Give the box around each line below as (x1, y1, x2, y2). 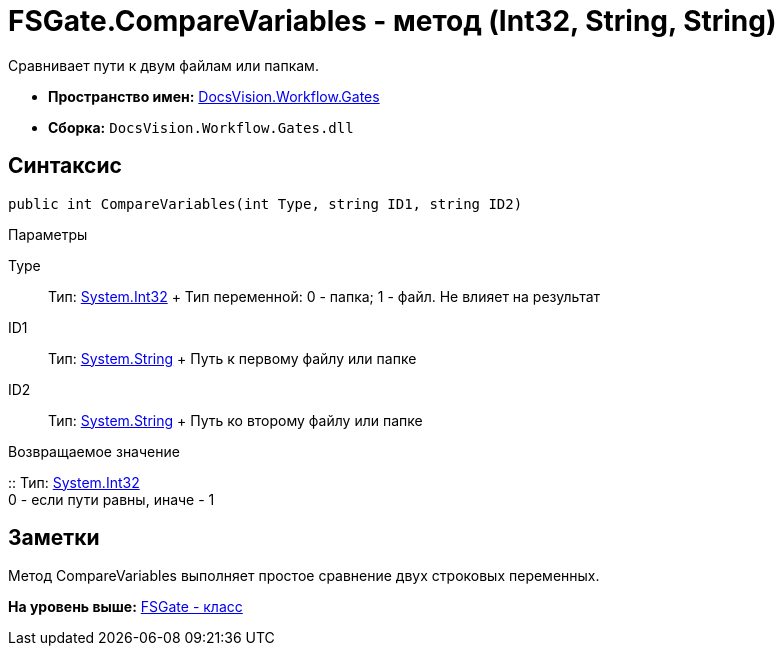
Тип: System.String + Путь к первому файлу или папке (48, 349, 417, 367)
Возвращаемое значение (8, 442, 180, 460)
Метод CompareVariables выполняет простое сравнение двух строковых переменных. (8, 567, 600, 585)
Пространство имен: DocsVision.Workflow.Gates (48, 87, 380, 105)
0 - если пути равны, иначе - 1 (8, 490, 215, 508)
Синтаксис (8, 153, 122, 179)
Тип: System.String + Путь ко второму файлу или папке (48, 411, 423, 429)
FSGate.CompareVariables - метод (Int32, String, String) (8, 4, 777, 38)
